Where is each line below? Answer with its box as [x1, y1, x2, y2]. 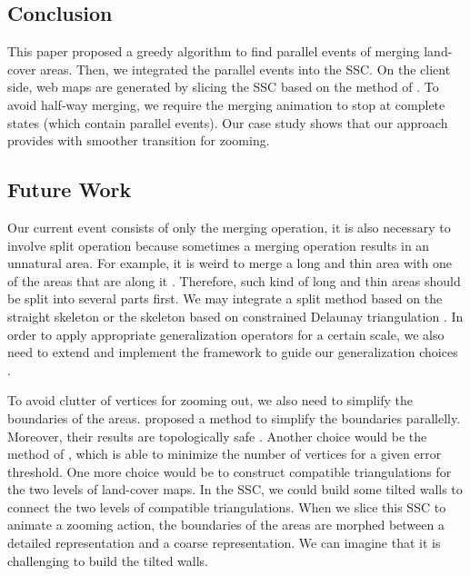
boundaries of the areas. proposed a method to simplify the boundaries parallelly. [7, 408, 461, 427]
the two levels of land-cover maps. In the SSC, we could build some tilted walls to [7, 480, 463, 499]
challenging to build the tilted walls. [7, 551, 208, 570]
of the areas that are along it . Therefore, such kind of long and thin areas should [7, 271, 461, 290]
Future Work [7, 175, 132, 204]
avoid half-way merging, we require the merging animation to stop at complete [7, 94, 445, 114]
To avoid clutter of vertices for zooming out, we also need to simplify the [7, 391, 413, 410]
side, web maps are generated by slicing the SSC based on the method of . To [7, 77, 439, 96]
